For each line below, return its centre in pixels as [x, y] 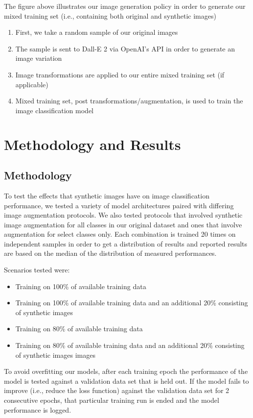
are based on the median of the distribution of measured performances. [110, 253]
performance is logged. [38, 409]
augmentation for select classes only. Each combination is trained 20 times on [120, 234]
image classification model [54, 110]
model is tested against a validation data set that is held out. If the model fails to [126, 381]
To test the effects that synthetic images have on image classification [107, 195]
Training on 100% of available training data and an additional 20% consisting [132, 303]
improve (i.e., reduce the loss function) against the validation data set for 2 [117, 390]
